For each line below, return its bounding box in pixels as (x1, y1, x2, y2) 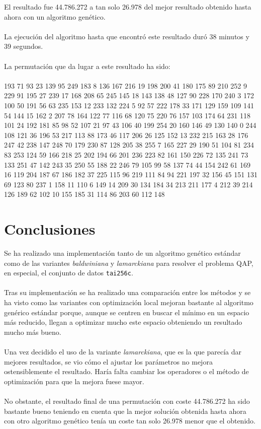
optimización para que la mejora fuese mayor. (4, 376, 144, 386)
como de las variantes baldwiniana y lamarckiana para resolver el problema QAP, (4, 257, 253, 268)
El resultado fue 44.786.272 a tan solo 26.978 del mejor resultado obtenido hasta (4, 2, 251, 12)
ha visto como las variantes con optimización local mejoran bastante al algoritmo (4, 297, 253, 308)
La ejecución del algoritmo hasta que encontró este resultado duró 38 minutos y (4, 31, 249, 41)
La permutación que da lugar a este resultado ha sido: (4, 60, 170, 71)
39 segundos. (4, 41, 43, 51)
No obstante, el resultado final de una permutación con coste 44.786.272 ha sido (4, 395, 250, 406)
